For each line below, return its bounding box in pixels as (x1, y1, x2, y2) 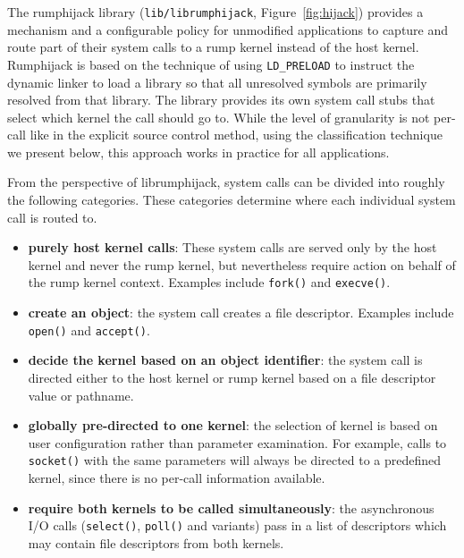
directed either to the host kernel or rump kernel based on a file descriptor (28, 368, 436, 386)
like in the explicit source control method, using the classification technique (30, 125, 443, 144)
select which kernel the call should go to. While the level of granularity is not (7, 107, 430, 126)
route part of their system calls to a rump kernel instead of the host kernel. (7, 38, 419, 56)
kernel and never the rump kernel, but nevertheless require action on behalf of (28, 255, 456, 274)
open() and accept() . (28, 320, 150, 339)
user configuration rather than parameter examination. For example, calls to (28, 433, 447, 452)
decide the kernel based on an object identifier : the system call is (28, 351, 423, 369)
